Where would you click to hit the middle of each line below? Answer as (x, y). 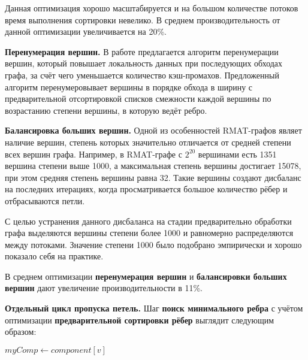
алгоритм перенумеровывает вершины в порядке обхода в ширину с (129, 87)
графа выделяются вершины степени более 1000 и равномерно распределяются (149, 233)
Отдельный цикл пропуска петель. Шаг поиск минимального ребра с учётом (154, 308)
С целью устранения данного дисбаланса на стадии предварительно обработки (148, 221)
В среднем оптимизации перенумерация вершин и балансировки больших (146, 276)
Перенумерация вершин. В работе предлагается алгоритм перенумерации (142, 51)
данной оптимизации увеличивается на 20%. (86, 31)
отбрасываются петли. (45, 200)
